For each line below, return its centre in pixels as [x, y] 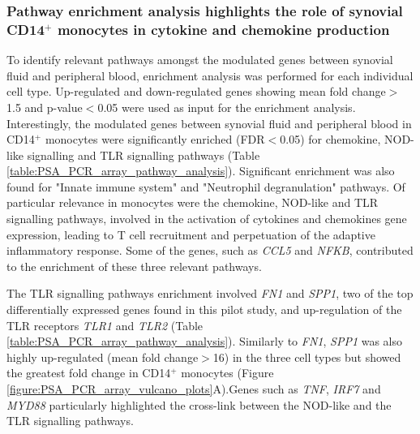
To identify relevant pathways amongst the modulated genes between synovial [200, 60]
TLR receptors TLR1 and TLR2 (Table [105, 325]
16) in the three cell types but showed [307, 357]
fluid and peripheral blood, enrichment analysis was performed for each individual [210, 75]
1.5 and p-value [45, 107]
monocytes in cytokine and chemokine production [223, 29]
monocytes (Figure [227, 373]
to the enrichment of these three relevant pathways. [134, 266]
